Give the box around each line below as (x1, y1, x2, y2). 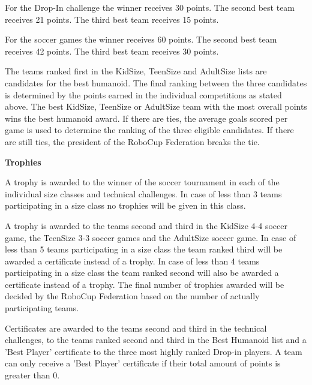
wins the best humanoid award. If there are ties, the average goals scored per (5, 112, 288, 124)
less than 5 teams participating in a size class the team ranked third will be (5, 243, 283, 255)
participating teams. (5, 302, 79, 314)
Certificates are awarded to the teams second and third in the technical (5, 321, 267, 334)
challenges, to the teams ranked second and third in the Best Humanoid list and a (5, 333, 307, 346)
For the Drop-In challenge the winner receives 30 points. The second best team (5, 1, 295, 13)
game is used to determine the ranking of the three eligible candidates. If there (5, 124, 294, 136)
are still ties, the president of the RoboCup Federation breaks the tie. (5, 135, 260, 148)
